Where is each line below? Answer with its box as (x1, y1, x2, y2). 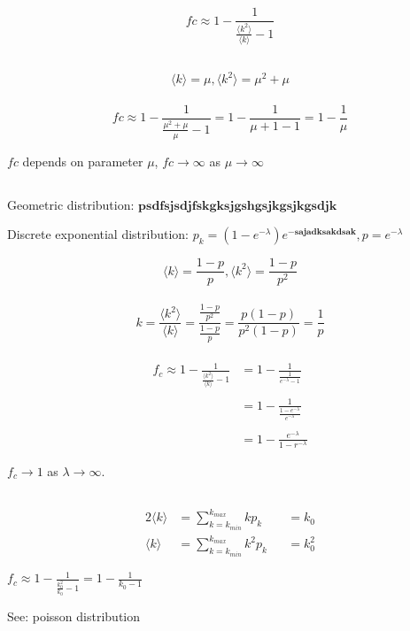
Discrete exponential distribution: (7, 225, 190, 243)
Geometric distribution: (7, 195, 135, 213)
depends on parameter (22, 151, 143, 170)
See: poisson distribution (7, 606, 141, 625)
